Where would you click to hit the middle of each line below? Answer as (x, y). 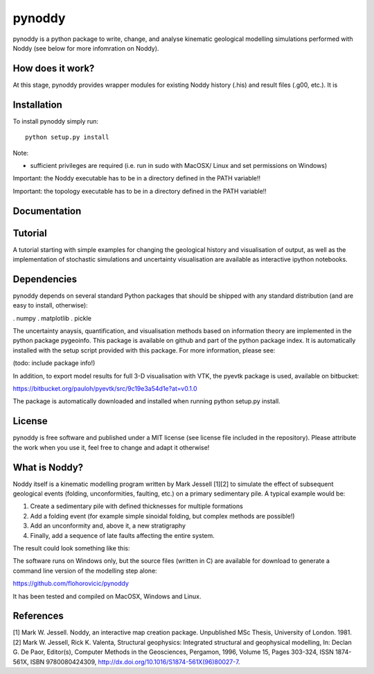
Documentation (47, 211)
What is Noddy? (48, 467)
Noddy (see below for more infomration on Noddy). (86, 48)
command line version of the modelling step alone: (85, 571)
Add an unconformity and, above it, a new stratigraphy (108, 526)
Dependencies (45, 279)
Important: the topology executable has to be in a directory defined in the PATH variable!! (140, 191)
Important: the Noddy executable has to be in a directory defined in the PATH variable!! (137, 178)
